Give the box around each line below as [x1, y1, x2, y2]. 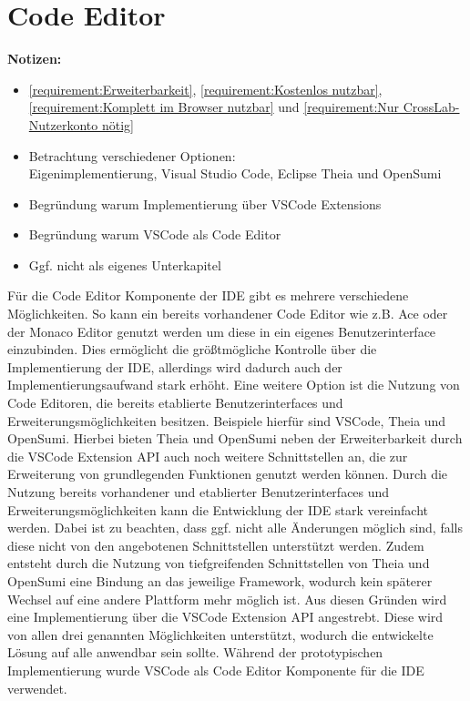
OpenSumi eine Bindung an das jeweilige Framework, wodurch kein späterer [7, 571, 433, 590]
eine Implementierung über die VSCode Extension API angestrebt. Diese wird [7, 607, 444, 626]
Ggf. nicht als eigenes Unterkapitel [28, 255, 221, 274]
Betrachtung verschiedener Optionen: [28, 146, 236, 165]
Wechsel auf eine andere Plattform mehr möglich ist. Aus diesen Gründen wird [7, 589, 447, 608]
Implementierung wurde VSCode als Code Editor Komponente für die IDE [7, 660, 424, 679]
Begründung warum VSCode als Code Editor [28, 225, 281, 244]
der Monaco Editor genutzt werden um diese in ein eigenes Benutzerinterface [7, 321, 436, 340]
